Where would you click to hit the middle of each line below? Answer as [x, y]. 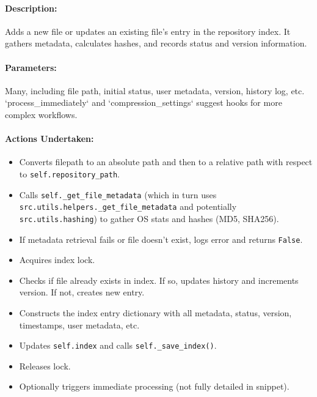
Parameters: [31, 67]
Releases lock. [45, 365]
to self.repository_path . [69, 173]
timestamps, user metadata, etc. [79, 325]
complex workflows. [41, 114]
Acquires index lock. [57, 260]
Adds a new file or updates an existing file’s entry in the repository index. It [148, 31]
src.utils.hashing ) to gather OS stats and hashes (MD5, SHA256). [149, 218]
